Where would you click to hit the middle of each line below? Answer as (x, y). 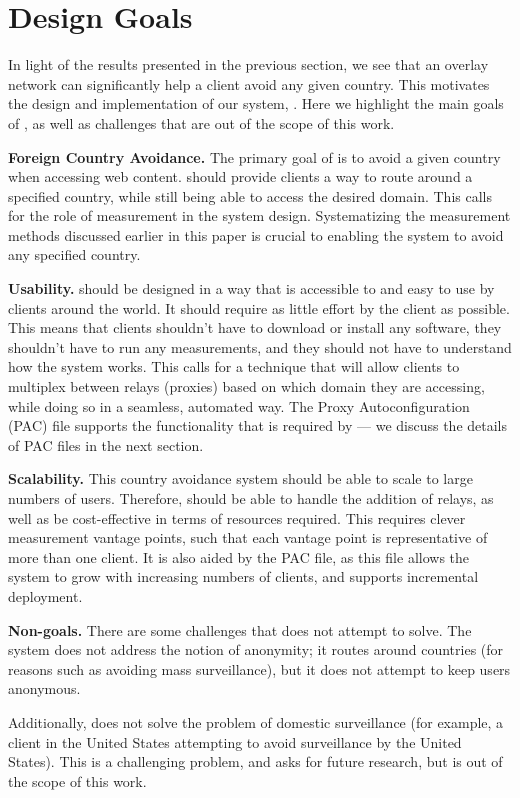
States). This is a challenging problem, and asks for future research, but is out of (255, 761)
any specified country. (74, 254)
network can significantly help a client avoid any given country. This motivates (249, 83)
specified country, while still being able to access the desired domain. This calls (250, 195)
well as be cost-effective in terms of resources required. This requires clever (237, 517)
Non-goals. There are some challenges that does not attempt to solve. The (240, 629)
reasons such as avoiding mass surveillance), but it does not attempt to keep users (259, 668)
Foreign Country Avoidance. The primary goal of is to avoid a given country (254, 156)
